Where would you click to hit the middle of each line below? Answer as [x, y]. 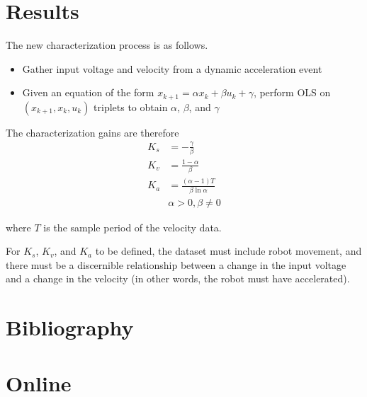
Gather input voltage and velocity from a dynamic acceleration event [172, 68]
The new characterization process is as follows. [107, 45]
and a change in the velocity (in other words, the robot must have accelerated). [178, 278]
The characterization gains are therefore [92, 132]
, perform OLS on [292, 92]
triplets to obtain [131, 107]
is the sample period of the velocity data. [132, 227]
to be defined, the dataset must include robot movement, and [228, 251]
